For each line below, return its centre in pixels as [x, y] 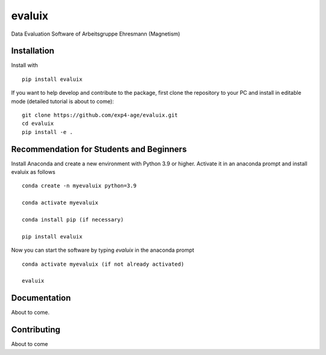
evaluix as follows [33, 172]
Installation [33, 51]
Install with [25, 65]
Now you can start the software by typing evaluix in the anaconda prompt [103, 250]
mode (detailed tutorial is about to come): [62, 101]
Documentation [41, 298]
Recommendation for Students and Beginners [99, 149]
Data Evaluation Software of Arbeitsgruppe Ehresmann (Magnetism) [96, 34]
